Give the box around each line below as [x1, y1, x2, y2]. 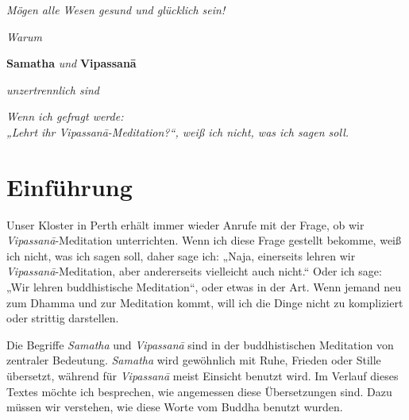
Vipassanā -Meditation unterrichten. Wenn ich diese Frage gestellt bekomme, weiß [6, 232, 401, 249]
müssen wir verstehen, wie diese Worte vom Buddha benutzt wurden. [6, 399, 343, 415]
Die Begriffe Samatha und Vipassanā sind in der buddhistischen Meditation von [6, 336, 394, 353]
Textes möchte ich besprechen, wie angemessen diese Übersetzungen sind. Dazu [6, 383, 392, 399]
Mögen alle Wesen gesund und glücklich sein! [6, 2, 226, 17]
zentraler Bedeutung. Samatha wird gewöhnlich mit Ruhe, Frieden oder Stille [6, 352, 381, 368]
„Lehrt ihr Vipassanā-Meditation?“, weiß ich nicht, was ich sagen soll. [6, 123, 349, 140]
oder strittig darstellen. [6, 310, 119, 326]
